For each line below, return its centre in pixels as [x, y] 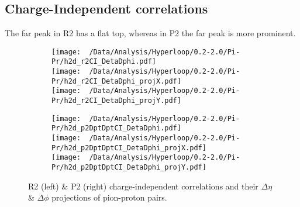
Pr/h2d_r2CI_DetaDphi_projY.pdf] [116, 101]
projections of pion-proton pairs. [109, 197]
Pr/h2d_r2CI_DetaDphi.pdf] [104, 62]
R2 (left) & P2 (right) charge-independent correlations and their [143, 186]
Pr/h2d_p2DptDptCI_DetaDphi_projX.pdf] [129, 148]
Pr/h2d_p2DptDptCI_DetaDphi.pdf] [116, 128]
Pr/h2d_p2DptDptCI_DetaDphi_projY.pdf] [129, 168]
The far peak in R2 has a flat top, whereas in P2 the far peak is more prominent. [150, 33]
